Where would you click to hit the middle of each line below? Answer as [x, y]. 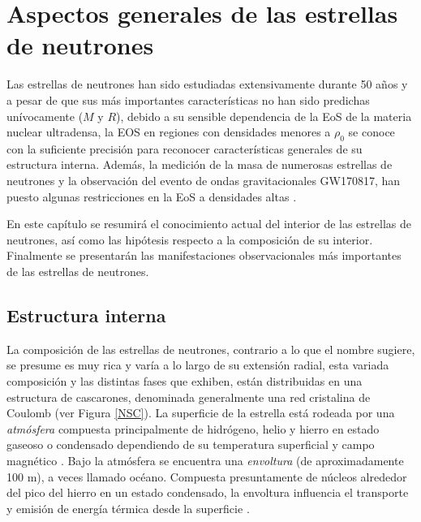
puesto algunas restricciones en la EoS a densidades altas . [152, 196]
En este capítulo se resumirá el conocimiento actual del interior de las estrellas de [209, 224]
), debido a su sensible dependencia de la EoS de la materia [264, 116]
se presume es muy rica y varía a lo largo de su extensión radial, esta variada [198, 365]
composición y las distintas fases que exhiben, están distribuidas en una [185, 381]
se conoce [372, 132]
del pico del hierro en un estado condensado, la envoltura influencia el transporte [208, 492]
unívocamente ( [45, 116]
